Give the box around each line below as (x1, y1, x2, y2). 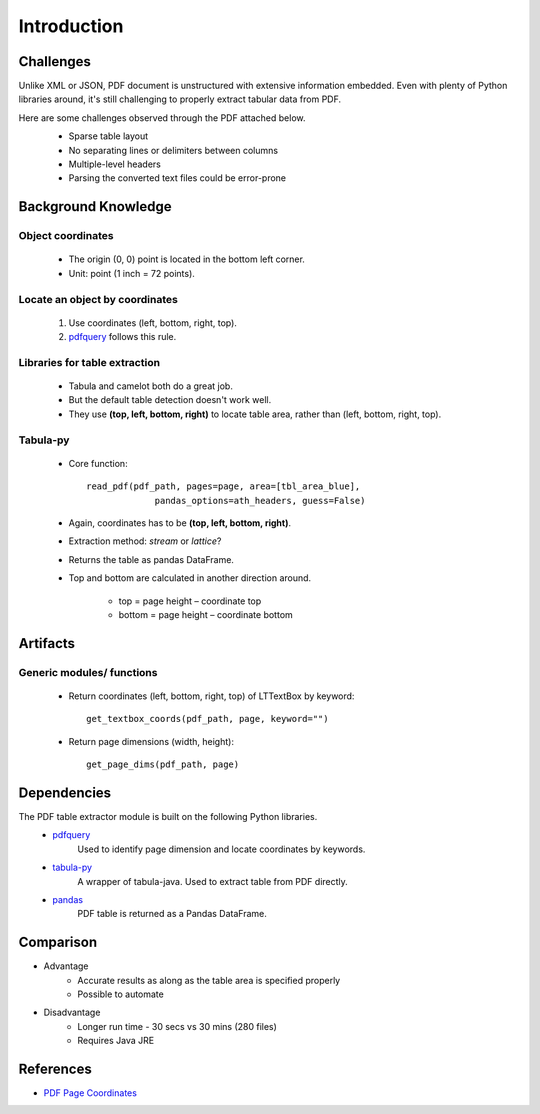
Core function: (68, 457, 129, 469)
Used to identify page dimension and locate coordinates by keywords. (77, 843, 366, 855)
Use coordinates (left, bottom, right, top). (68, 316, 237, 329)
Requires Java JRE (77, 1035, 155, 1047)
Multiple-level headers (68, 158, 162, 170)
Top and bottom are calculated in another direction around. (68, 572, 312, 584)
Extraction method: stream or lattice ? (68, 535, 222, 547)
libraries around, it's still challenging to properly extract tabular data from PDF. (18, 93, 342, 105)
